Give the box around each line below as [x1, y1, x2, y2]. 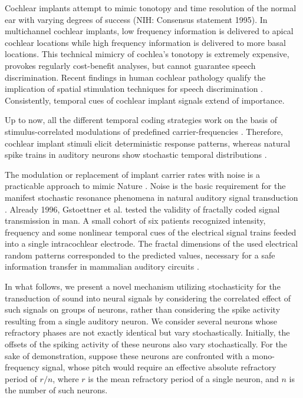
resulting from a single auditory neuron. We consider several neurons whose [5, 314, 277, 327]
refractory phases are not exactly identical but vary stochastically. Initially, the [5, 326, 290, 339]
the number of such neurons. [5, 384, 108, 396]
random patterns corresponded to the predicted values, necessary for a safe [5, 248, 275, 261]
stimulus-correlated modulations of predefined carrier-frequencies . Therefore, [5, 125, 284, 137]
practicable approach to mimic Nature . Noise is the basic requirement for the [5, 180, 286, 192]
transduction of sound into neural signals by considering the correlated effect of [5, 291, 291, 304]
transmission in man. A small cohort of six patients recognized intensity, [5, 214, 266, 227]
